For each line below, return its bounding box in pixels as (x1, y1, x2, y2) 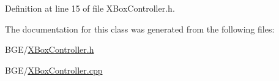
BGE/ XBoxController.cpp (5, 63, 103, 76)
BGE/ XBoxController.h (5, 43, 94, 56)
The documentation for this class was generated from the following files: (5, 22, 275, 35)
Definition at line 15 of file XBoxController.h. (5, 2, 175, 14)
